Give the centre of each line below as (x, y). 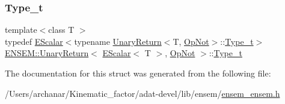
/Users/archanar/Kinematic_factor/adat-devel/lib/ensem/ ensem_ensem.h (142, 93)
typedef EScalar (34, 41)
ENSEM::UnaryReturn (47, 53)
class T (61, 30)
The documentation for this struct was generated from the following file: (138, 73)
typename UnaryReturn (118, 41)
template (21, 30)
